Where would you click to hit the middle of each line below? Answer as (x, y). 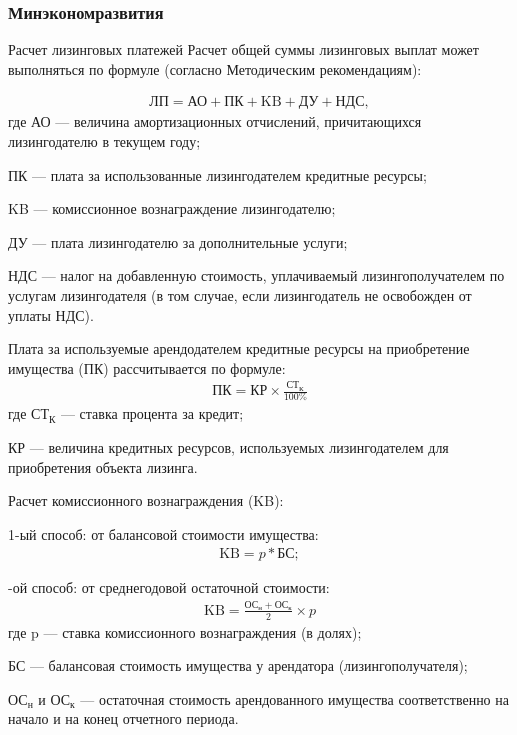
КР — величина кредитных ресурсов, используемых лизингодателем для (228, 447)
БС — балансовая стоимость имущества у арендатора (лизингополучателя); (238, 665)
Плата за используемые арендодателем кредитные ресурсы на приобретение (239, 348)
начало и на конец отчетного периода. (123, 718)
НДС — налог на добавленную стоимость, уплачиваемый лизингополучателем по (256, 275)
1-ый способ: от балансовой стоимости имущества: (163, 533)
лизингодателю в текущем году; (104, 141)
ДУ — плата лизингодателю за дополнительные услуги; (178, 241)
